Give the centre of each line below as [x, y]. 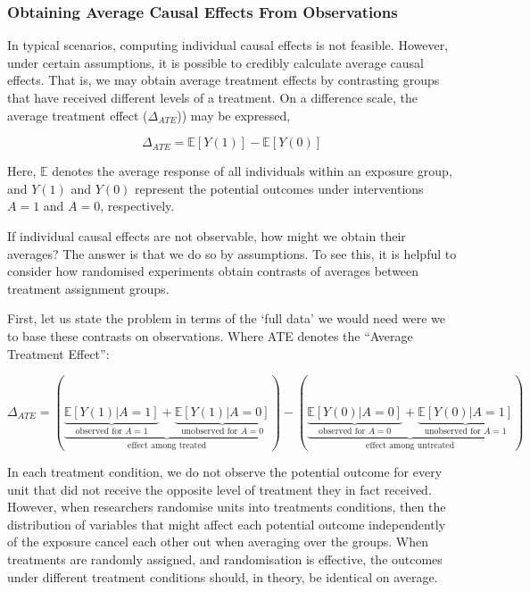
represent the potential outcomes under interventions [279, 188]
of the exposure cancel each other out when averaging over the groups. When [218, 542]
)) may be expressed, [234, 115]
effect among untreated [410, 446]
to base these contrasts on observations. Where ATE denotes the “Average [210, 335]
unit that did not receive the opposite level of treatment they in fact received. [219, 489]
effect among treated [167, 446]
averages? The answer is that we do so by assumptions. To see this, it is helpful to [232, 253]
